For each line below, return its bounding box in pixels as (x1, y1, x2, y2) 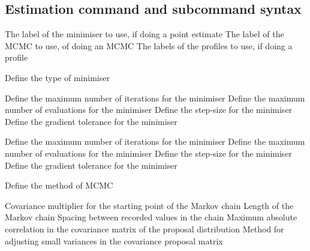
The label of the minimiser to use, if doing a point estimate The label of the (5, 28, 284, 40)
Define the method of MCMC (5, 179, 113, 192)
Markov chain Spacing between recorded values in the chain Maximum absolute (5, 211, 297, 223)
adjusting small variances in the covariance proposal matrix (5, 234, 223, 247)
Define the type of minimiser (5, 71, 110, 83)
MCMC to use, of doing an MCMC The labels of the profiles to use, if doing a (5, 39, 293, 52)
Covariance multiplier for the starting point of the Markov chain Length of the (5, 199, 294, 211)
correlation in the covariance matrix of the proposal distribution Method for (5, 222, 284, 235)
